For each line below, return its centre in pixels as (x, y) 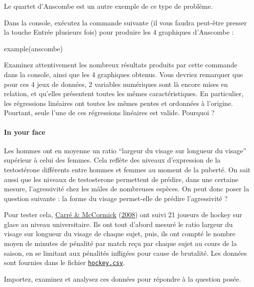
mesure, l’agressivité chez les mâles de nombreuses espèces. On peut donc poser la (127, 189)
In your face (25, 132)
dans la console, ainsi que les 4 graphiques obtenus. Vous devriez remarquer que (124, 74)
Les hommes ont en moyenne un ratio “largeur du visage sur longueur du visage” (125, 150)
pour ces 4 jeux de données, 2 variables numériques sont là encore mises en (116, 84)
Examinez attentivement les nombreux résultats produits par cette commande (121, 65)
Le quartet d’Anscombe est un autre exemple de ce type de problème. (108, 6)
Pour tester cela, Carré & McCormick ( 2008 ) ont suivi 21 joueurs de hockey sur (123, 215)
